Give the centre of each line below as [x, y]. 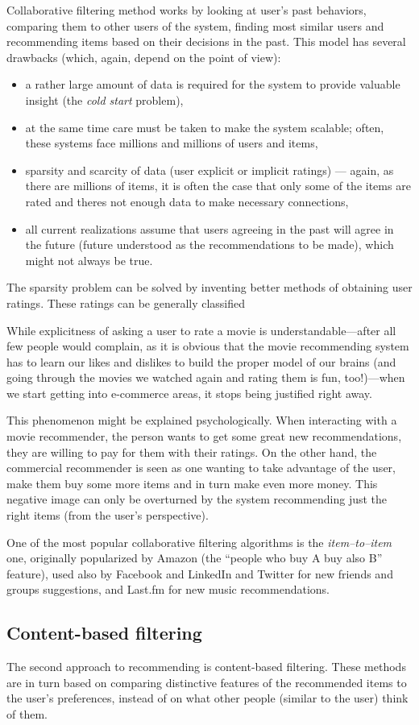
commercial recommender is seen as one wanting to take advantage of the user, [201, 468]
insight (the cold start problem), [104, 99]
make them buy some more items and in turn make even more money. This [192, 483]
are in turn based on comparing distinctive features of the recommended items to [207, 682]
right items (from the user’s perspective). [108, 515]
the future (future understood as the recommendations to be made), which [209, 244]
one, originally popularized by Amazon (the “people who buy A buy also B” [195, 558]
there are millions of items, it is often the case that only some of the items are [218, 186]
